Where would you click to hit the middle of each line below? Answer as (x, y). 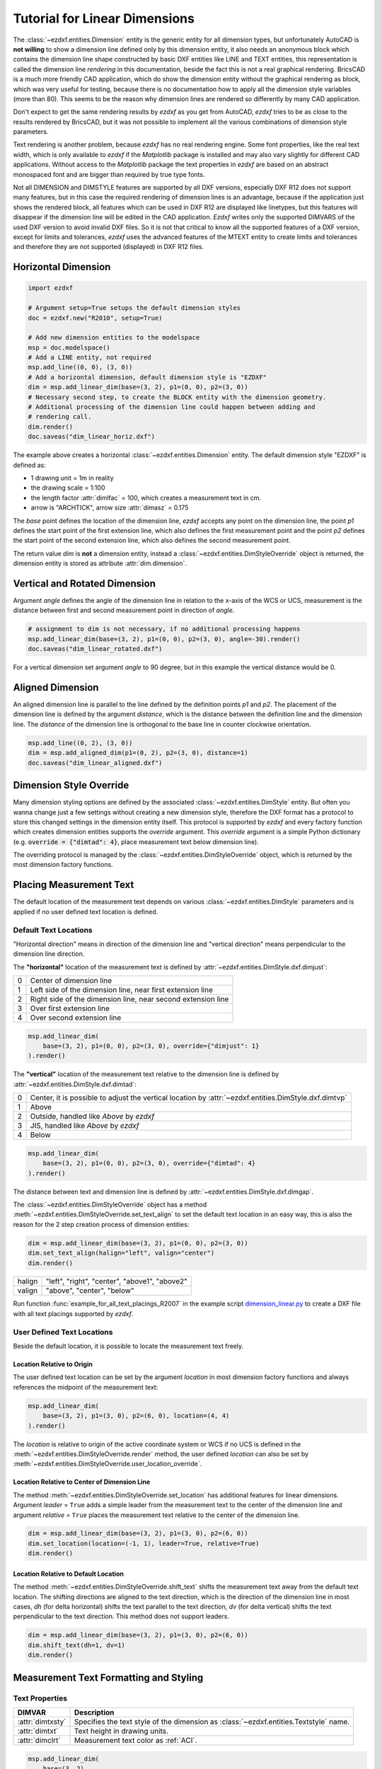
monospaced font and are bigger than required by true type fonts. (109, 174)
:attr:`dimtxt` (38, 1731)
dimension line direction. (49, 954)
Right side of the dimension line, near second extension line (129, 999)
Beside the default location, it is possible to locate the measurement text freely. (128, 1346)
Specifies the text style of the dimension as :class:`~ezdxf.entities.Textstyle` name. (212, 1722)
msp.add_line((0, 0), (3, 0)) (80, 367)
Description (94, 1712)
